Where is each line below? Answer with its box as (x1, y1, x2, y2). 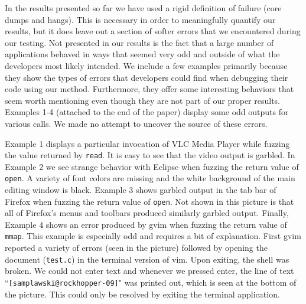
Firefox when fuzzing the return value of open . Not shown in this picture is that (5, 195, 294, 207)
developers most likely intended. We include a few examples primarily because (5, 59, 288, 71)
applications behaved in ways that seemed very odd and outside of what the (5, 48, 280, 60)
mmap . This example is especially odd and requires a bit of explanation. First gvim (5, 230, 301, 242)
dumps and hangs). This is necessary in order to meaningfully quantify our (5, 13, 276, 25)
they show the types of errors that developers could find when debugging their (5, 71, 288, 83)
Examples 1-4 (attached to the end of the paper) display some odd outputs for (5, 106, 289, 118)
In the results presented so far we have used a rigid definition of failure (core (5, 2, 282, 14)
